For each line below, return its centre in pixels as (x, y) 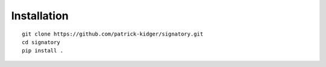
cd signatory (41, 42)
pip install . (43, 51)
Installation (40, 16)
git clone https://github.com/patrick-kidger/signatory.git (113, 34)
